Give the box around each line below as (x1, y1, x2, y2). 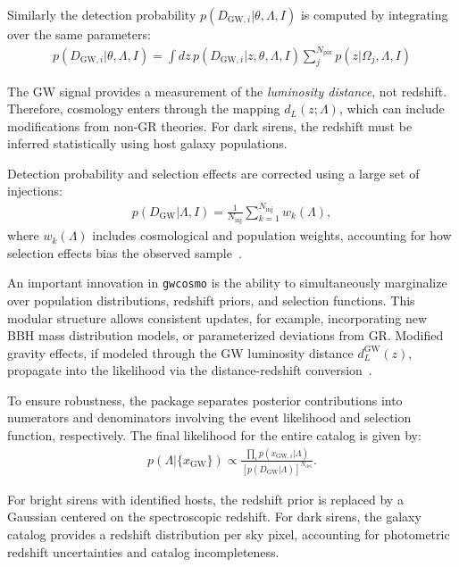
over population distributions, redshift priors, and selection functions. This (7, 290, 415, 309)
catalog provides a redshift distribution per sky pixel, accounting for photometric (7, 525, 450, 544)
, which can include (338, 99, 445, 118)
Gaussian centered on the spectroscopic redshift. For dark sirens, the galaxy (7, 507, 421, 526)
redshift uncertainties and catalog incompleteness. (7, 542, 280, 561)
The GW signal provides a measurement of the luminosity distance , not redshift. (7, 81, 447, 100)
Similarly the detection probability (7, 5, 196, 23)
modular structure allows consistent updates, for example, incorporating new (7, 308, 428, 327)
